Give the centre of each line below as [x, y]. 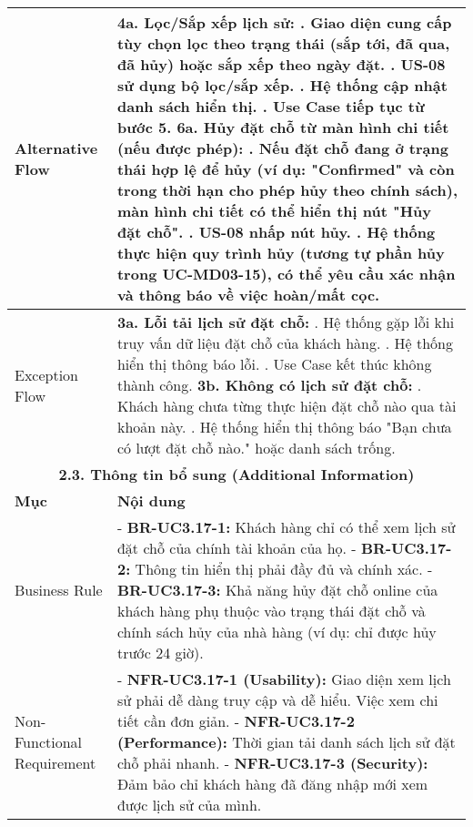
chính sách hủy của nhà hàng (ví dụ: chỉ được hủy [277, 632]
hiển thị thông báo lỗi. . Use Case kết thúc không [274, 364]
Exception [47, 374]
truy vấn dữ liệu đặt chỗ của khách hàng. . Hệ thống [285, 343]
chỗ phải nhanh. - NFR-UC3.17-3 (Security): [272, 763]
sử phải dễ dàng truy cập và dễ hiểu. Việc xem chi [277, 700]
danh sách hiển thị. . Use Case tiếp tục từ [271, 106]
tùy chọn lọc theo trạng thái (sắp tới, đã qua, [283, 43]
